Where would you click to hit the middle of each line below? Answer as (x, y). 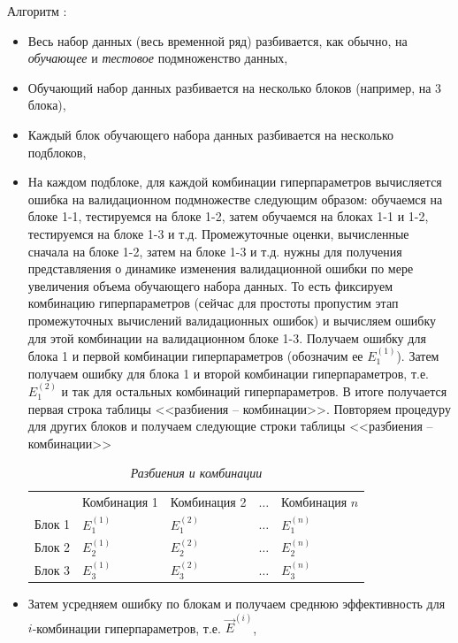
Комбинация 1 (120, 502)
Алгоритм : (37, 11)
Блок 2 (52, 547)
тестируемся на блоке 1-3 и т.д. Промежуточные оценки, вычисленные (218, 233)
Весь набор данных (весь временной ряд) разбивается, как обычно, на (218, 40)
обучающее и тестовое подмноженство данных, (158, 58)
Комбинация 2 (208, 502)
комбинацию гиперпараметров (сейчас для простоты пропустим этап (213, 303)
